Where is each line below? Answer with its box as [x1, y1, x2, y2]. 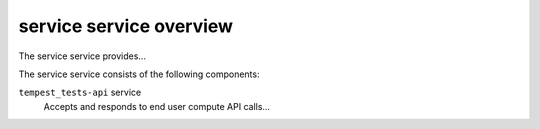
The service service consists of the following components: [18, 68, 260, 80]
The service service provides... [18, 50, 147, 62]
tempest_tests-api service [18, 86, 142, 99]
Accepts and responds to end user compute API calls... [43, 100, 270, 112]
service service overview [18, 15, 234, 37]
